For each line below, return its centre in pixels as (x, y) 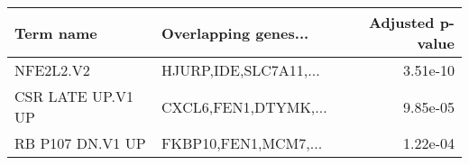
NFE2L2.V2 (52, 70)
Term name (56, 32)
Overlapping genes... (235, 32)
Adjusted (401, 22)
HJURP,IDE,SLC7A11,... (241, 70)
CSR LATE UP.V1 (74, 96)
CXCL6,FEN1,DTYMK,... (244, 106)
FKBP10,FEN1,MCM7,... (242, 143)
